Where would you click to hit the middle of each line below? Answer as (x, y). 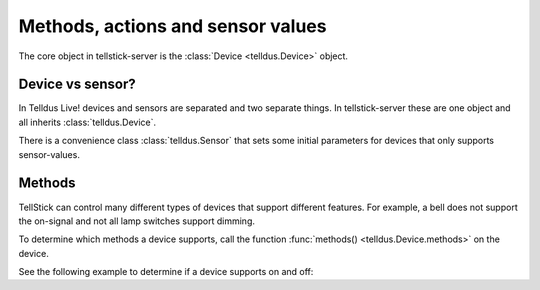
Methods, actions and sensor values (172, 26)
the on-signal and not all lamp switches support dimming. (136, 221)
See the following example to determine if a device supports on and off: (166, 272)
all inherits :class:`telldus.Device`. (87, 122)
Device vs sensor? (77, 84)
